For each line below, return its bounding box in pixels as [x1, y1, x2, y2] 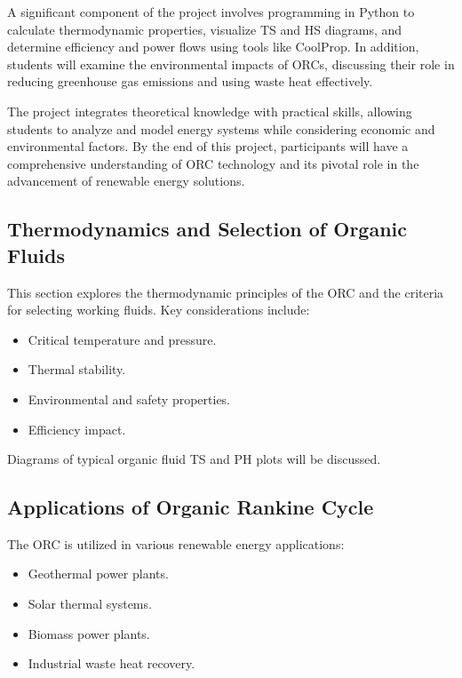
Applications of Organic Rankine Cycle [7, 493, 374, 521]
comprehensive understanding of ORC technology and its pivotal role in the [7, 154, 419, 172]
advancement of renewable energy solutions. [7, 171, 245, 190]
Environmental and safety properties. [28, 389, 231, 408]
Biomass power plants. [28, 624, 150, 642]
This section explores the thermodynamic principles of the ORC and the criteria [7, 283, 444, 301]
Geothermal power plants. [28, 564, 169, 583]
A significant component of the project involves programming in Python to [7, 3, 415, 20]
